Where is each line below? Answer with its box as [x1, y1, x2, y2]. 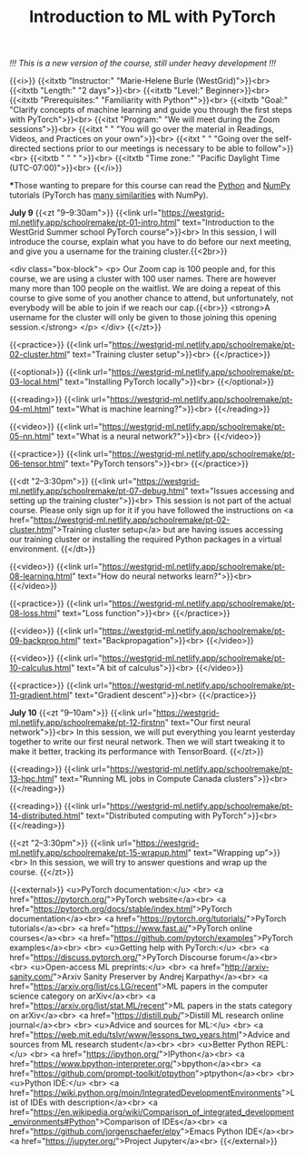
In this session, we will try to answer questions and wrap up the [30, 857, 268, 868]
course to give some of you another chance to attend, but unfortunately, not [9, 293, 293, 304]
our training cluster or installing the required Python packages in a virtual [9, 534, 282, 545]
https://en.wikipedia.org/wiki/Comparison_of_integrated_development [33, 1107, 295, 1118]
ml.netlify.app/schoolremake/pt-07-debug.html [9, 485, 185, 497]
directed [9, 143, 41, 154]
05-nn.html [9, 431, 52, 442]
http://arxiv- [224, 962, 270, 973]
